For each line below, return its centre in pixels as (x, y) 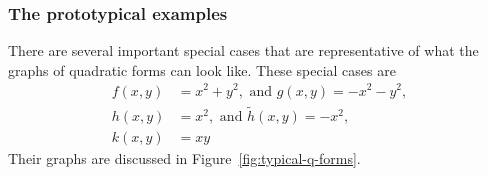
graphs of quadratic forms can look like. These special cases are (202, 69)
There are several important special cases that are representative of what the (243, 50)
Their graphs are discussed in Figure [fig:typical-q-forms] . (184, 157)
